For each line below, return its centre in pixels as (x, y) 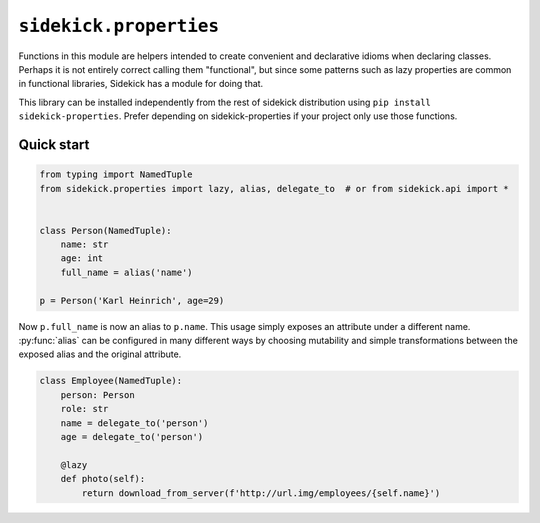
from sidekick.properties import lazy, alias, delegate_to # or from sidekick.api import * (274, 188)
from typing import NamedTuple (116, 174)
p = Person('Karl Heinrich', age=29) (132, 300)
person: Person (97, 394)
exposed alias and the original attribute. (100, 354)
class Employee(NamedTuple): (111, 381)
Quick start (54, 144)
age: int (82, 258)
